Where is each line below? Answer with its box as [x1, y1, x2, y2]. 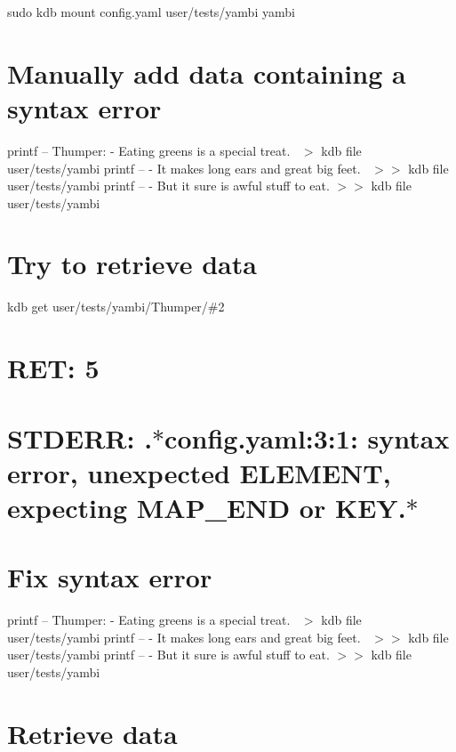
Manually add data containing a [7, 54, 406, 91]
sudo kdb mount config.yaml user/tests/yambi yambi [7, 3, 295, 20]
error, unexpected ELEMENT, [7, 454, 391, 490]
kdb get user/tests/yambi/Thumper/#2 [7, 297, 225, 316]
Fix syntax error [7, 559, 212, 595]
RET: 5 [7, 350, 100, 386]
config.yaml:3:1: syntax [164, 419, 450, 456]
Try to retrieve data [7, 246, 257, 282]
